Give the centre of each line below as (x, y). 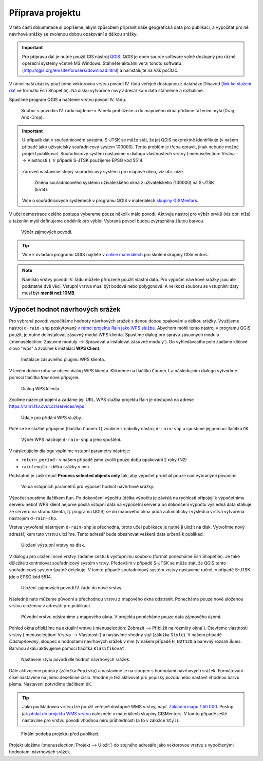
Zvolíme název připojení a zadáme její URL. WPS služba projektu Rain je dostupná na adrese (102, 400)
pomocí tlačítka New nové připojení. (44, 378)
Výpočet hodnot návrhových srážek (65, 310)
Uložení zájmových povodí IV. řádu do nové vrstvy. (72, 588)
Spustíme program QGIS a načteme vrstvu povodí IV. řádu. (68, 100)
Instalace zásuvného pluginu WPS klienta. (63, 360)
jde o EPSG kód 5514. (30, 577)
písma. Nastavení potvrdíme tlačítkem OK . (51, 684)
